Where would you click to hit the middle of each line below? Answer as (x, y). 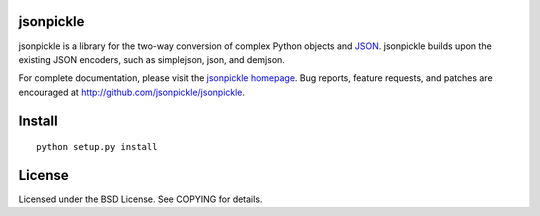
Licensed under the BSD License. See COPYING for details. (140, 199)
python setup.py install (97, 147)
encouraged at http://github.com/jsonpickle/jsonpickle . (131, 92)
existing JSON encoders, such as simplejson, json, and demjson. (151, 59)
